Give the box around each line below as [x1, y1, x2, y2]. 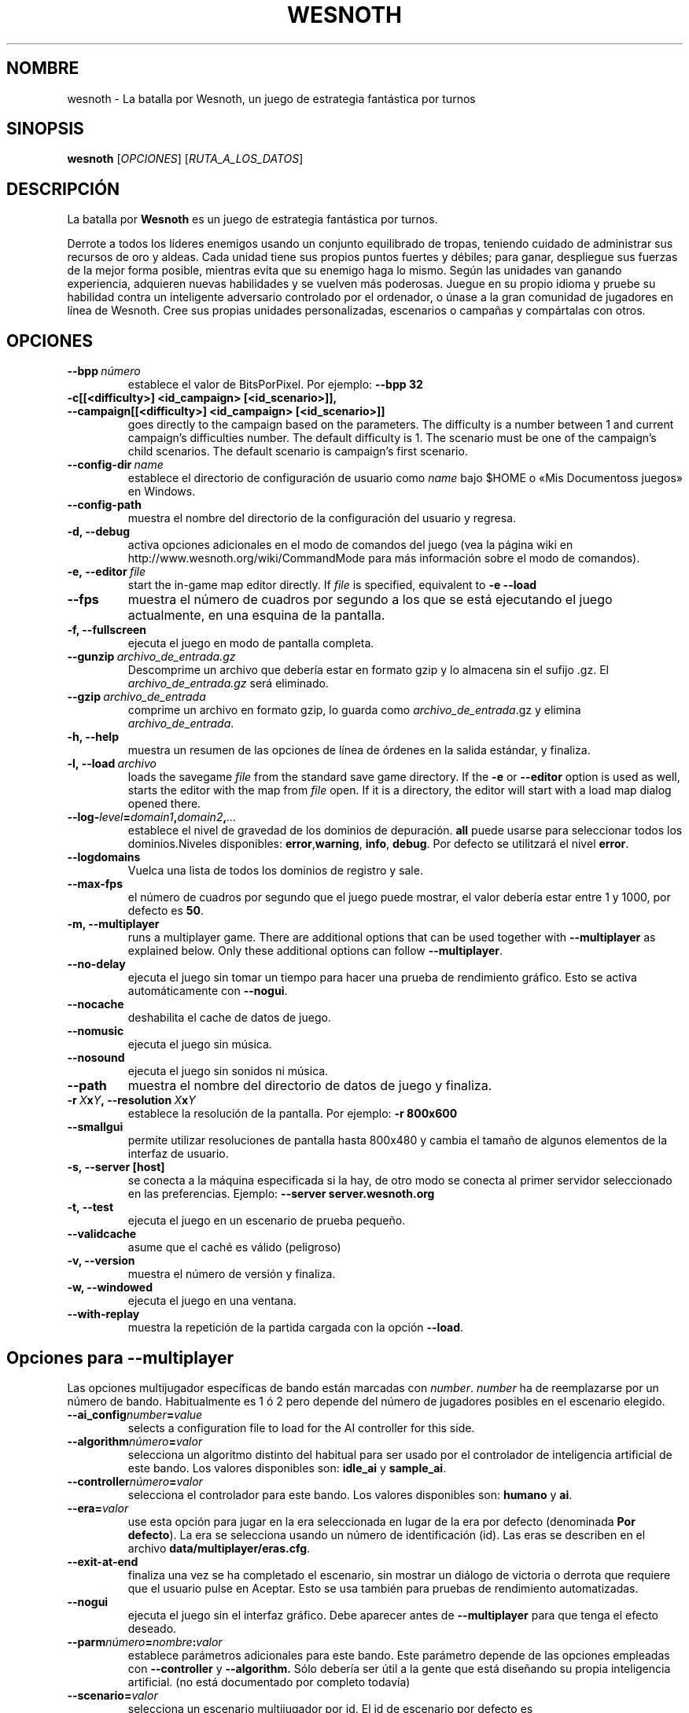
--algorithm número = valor [67, 1434, 203, 1448]
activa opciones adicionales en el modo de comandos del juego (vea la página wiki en [127, 538, 573, 552]
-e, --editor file [67, 565, 146, 579]
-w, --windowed [67, 1280, 153, 1295]
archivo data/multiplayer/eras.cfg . [127, 1541, 311, 1555]
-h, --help [67, 730, 119, 744]
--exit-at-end [67, 1554, 138, 1568]
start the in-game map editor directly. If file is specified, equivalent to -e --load [127, 578, 537, 592]
